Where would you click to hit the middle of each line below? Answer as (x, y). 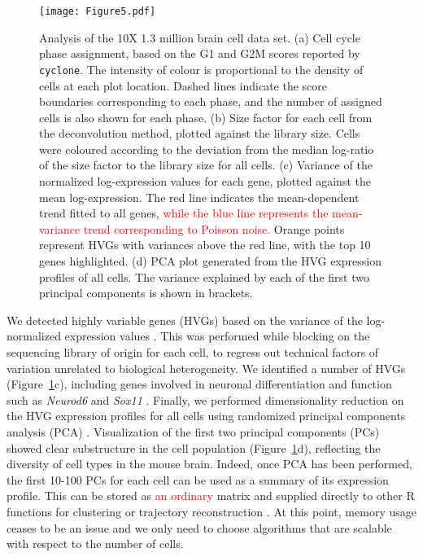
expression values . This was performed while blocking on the (217, 336)
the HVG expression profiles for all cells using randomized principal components (206, 416)
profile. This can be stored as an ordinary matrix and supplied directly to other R (211, 496)
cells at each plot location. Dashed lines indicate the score (183, 85)
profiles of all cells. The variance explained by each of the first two (204, 276)
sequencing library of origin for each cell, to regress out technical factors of (193, 352)
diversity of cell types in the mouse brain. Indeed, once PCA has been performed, (209, 464)
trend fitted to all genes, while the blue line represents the (184, 213)
